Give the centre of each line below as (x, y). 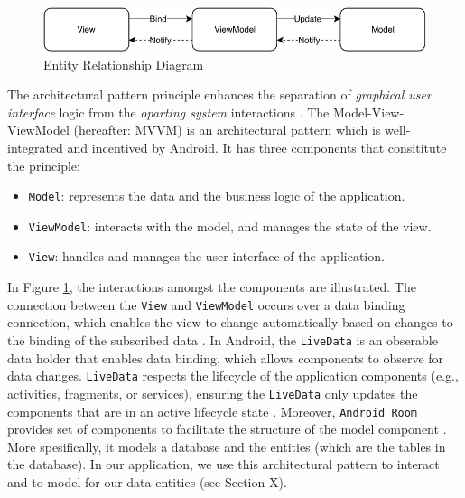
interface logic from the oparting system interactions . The (168, 112)
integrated (35, 147)
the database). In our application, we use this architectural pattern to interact (223, 464)
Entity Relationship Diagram (124, 64)
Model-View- (368, 112)
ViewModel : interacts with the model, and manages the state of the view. (230, 226)
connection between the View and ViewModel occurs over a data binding (206, 304)
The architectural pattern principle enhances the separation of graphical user (219, 94)
